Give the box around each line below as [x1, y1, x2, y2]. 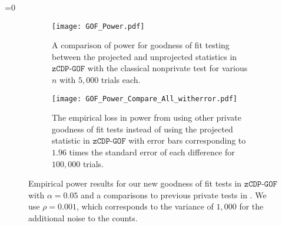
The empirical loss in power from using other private [52, 111, 242, 124]
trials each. [101, 74, 141, 86]
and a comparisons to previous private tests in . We [81, 188, 267, 201]
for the [239, 200, 264, 212]
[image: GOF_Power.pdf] [52, 22, 145, 31]
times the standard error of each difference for [69, 146, 235, 158]
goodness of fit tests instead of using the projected [52, 122, 233, 135]
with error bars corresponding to [128, 134, 246, 147]
